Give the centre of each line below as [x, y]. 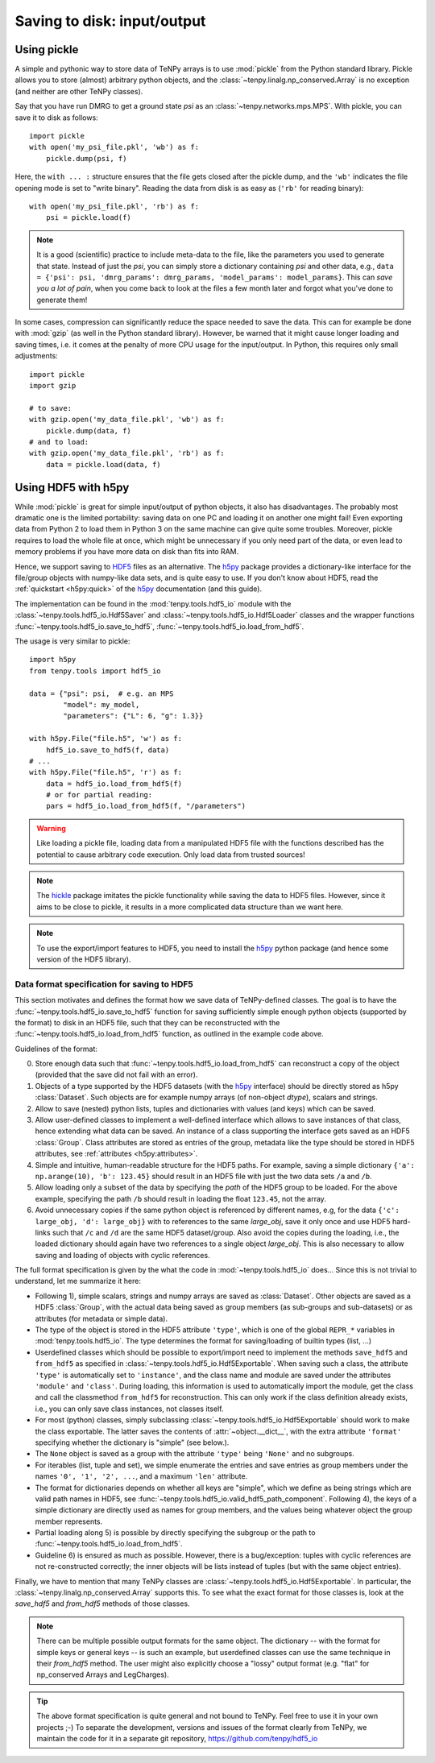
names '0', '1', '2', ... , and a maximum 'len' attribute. [141, 1476]
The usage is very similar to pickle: [72, 641]
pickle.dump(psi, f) [86, 158]
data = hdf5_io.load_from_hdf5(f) [114, 784]
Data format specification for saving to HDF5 [104, 984]
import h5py [53, 660]
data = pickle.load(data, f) [103, 464]
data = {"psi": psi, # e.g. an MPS [101, 693]
